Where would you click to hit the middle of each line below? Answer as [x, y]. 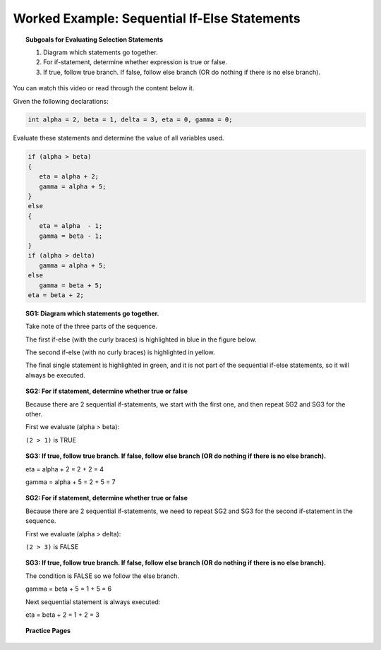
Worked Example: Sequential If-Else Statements [157, 18]
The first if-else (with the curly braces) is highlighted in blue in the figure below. [141, 339]
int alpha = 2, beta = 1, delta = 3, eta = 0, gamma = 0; [130, 120]
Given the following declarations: [61, 101]
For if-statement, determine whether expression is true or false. [135, 62]
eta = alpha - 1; [71, 226]
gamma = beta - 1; [71, 236]
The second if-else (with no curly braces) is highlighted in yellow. [120, 352]
